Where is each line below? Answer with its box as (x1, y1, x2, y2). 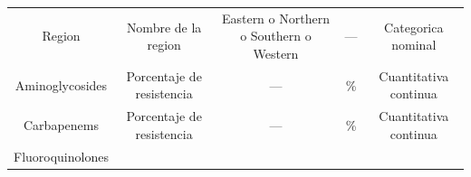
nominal (391, 35, 437, 54)
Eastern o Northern (221, 8, 330, 27)
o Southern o (240, 26, 312, 45)
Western (253, 43, 299, 62)
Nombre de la (126, 17, 202, 36)
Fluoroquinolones (14, 146, 109, 165)
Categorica (384, 17, 444, 36)
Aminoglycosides (14, 75, 108, 94)
